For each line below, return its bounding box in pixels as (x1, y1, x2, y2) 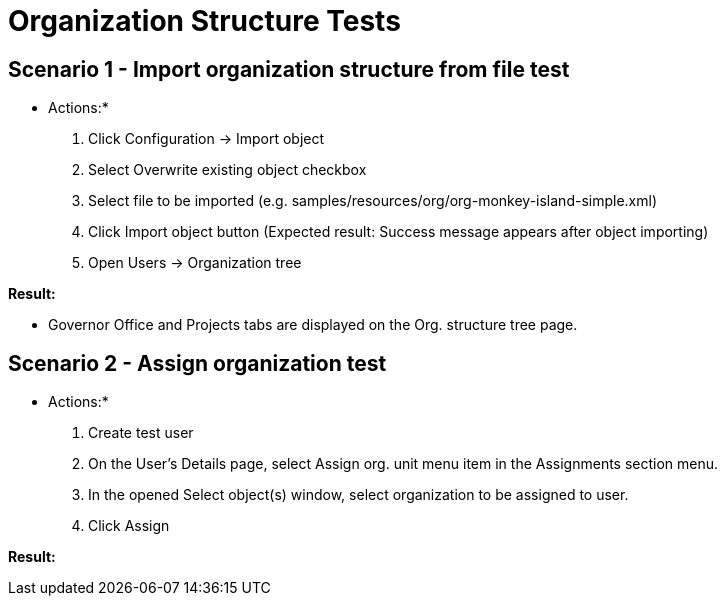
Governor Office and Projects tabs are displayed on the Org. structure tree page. (48, 316, 578, 334)
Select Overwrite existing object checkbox (88, 161, 367, 179)
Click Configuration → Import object (88, 130, 325, 148)
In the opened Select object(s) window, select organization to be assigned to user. (88, 486, 629, 504)
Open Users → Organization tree (88, 254, 302, 272)
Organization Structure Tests (8, 4, 401, 38)
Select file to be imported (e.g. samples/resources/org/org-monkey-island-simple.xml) (88, 192, 658, 210)
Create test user (88, 424, 194, 442)
